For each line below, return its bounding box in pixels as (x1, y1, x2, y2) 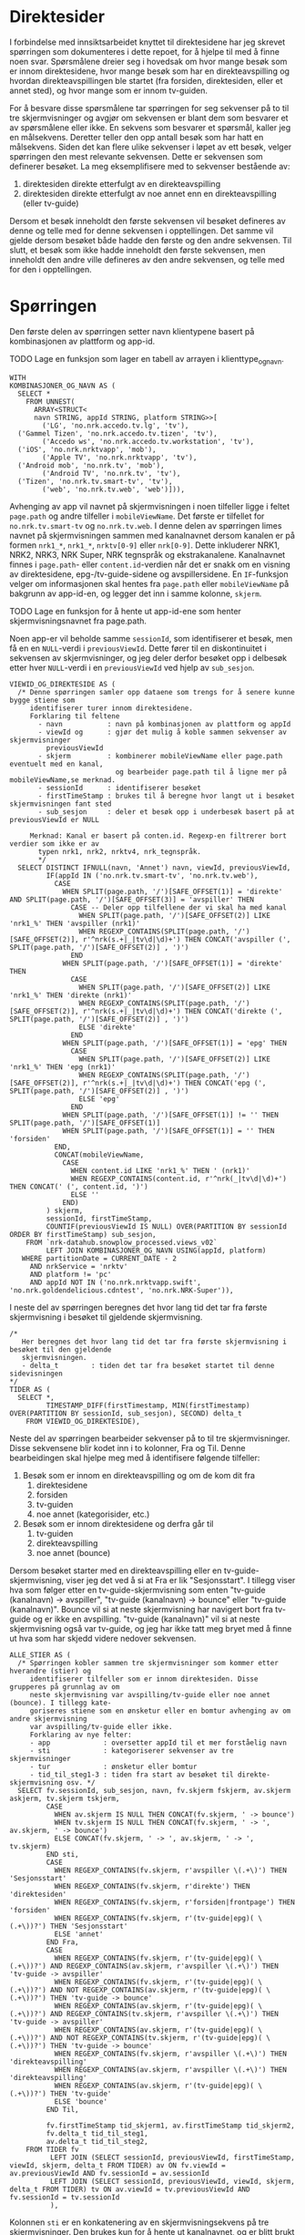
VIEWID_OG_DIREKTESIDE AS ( (9, 679, 117, 689)
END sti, (46, 1849, 79, 1859)
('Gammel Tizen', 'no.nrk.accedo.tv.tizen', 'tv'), (17, 428, 219, 438)
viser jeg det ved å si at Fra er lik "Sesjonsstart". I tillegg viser (66, 1574, 296, 1585)
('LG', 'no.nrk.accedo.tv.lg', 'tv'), (42, 421, 189, 430)
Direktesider (9, 6, 106, 27)
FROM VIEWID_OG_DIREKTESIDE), (25, 1416, 141, 1426)
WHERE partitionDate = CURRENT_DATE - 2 (21, 1253, 178, 1263)
